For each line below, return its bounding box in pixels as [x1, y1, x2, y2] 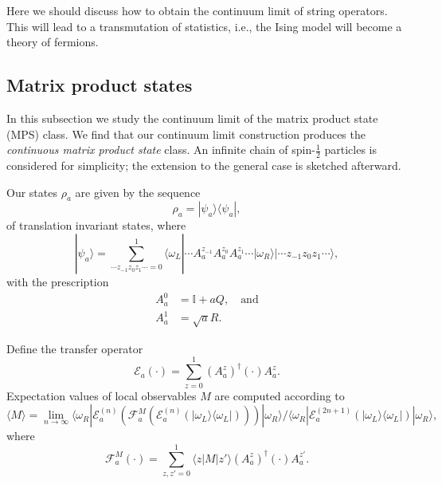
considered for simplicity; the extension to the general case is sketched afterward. [6, 157, 401, 173]
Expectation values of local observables [6, 387, 197, 403]
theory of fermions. [6, 33, 99, 50]
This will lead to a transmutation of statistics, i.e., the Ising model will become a [6, 18, 402, 34]
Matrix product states [6, 73, 193, 97]
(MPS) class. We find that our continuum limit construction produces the [6, 125, 366, 142]
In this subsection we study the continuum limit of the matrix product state [6, 109, 378, 126]
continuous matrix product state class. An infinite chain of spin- [6, 141, 315, 158]
